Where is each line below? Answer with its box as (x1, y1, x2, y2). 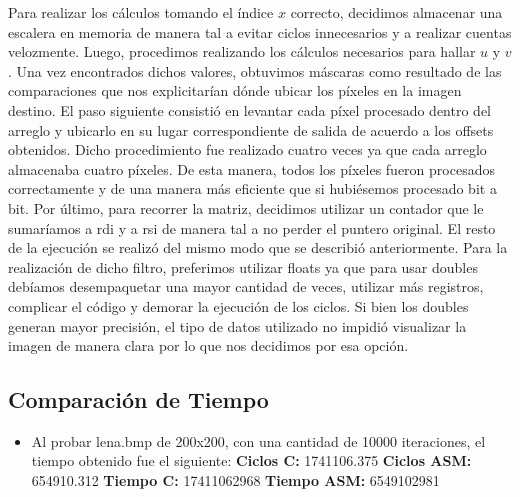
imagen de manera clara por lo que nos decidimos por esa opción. (8, 335, 409, 356)
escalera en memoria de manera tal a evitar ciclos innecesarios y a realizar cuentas (8, 21, 512, 42)
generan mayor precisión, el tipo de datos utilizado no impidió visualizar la (8, 315, 467, 336)
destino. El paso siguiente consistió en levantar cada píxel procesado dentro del (8, 99, 491, 120)
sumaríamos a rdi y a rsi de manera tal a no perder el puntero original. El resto (8, 217, 496, 238)
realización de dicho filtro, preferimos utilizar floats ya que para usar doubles (8, 256, 478, 277)
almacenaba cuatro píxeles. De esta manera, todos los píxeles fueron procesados (8, 158, 495, 179)
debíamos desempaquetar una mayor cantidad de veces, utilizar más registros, (8, 276, 484, 297)
